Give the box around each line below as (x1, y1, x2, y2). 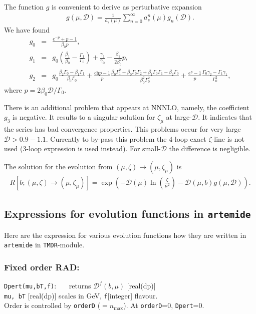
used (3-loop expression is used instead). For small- (4, 143, 161, 154)
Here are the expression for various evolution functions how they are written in (4, 229, 246, 240)
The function (4, 2, 44, 12)
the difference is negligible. (169, 143, 250, 154)
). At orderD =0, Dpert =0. (123, 300, 204, 310)
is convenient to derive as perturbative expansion (51, 2, 202, 12)
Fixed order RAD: (4, 260, 80, 273)
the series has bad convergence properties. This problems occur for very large (4, 123, 241, 134)
